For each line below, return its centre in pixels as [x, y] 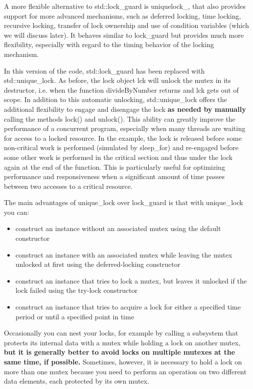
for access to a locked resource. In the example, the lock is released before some [123, 138]
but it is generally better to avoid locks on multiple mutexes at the [120, 352]
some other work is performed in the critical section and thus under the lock [118, 157]
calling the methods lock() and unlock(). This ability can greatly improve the [120, 118]
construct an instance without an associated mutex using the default [118, 228]
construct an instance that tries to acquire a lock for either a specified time [128, 307]
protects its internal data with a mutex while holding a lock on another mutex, [122, 342]
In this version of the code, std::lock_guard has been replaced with [104, 70]
